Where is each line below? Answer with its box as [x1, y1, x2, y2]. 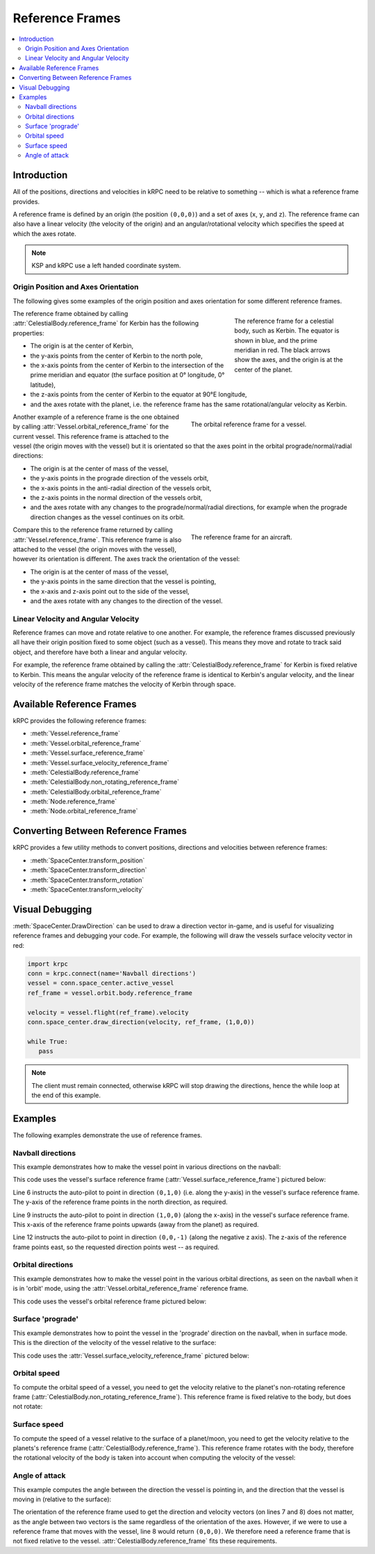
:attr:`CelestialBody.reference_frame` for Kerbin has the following [12, 319, 199, 328]
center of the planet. [234, 365, 293, 374]
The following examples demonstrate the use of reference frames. [12, 1130, 203, 1139]
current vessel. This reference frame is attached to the [12, 432, 169, 440]
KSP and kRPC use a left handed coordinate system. [31, 261, 181, 270]
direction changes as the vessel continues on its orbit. [30, 512, 185, 521]
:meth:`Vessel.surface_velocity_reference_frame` [30, 758, 169, 767]
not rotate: [12, 1403, 43, 1411]
